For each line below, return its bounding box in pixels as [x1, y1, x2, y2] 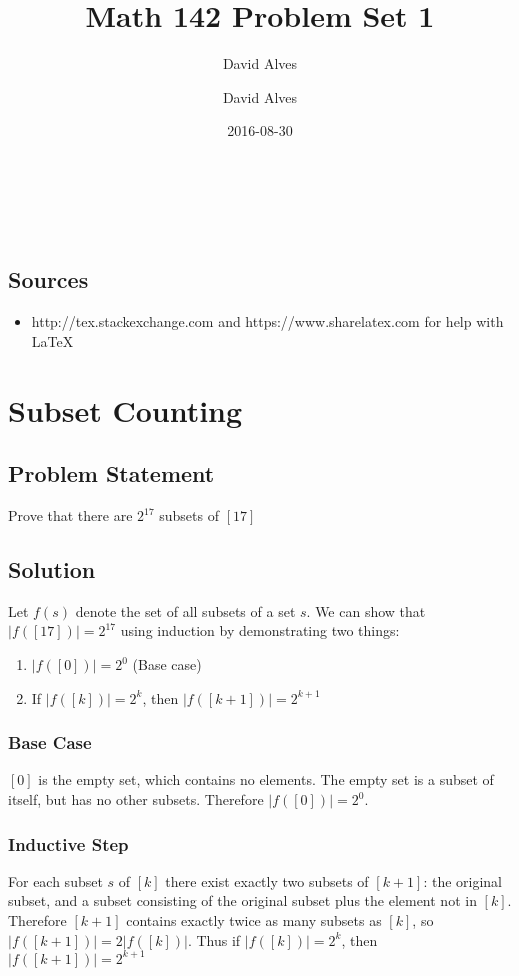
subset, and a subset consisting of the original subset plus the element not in [8, 890, 477, 911]
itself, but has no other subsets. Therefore [8, 789, 264, 810]
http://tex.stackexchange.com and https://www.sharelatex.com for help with [31, 311, 504, 332]
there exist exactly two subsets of [165, 870, 369, 891]
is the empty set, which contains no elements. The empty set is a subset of [38, 769, 494, 790]
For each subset [8, 870, 103, 891]
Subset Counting [8, 389, 243, 430]
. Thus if [187, 929, 241, 950]
